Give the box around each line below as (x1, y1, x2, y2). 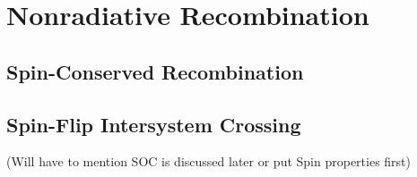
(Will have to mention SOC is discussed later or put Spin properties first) (6, 152, 412, 171)
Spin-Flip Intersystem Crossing (6, 110, 301, 138)
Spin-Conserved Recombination (6, 57, 304, 85)
